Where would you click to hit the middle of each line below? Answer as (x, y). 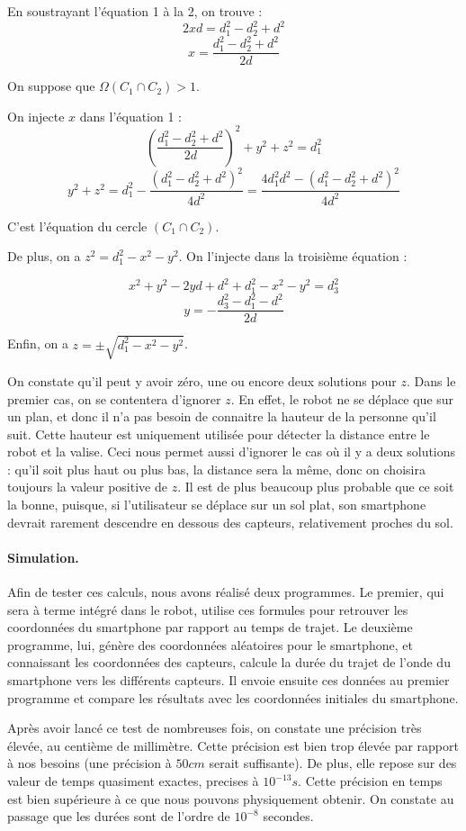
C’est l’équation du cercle (77, 226)
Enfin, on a (38, 343)
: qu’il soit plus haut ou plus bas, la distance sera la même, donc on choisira (216, 469)
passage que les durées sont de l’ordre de (119, 816)
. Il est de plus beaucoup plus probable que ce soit (316, 487)
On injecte (36, 116)
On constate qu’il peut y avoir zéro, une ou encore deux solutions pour (202, 380)
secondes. (288, 816)
